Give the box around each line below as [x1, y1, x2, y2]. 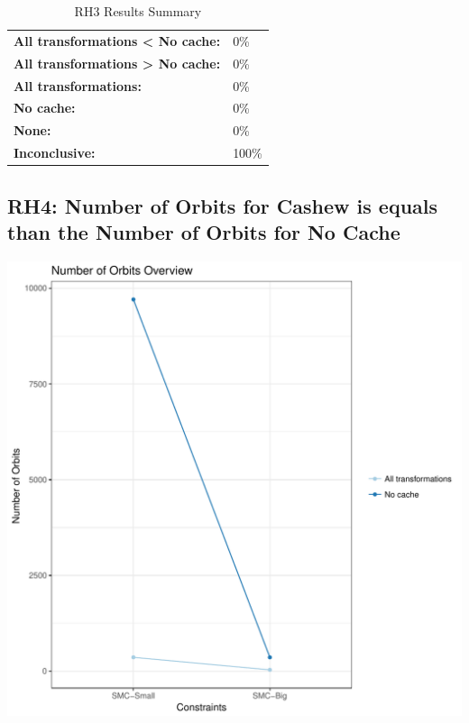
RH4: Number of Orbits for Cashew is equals [7, 191, 438, 219]
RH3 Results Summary [74, 2, 202, 20]
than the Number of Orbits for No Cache [7, 217, 400, 245]
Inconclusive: [14, 143, 96, 162]
